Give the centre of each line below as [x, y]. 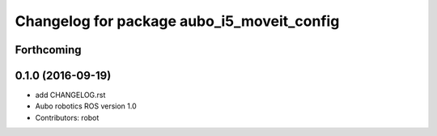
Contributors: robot [67, 117]
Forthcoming [48, 50]
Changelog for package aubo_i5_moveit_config [177, 21]
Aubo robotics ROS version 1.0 [86, 106]
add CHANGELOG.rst [70, 95]
